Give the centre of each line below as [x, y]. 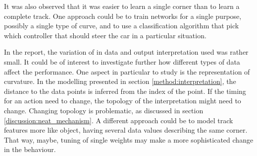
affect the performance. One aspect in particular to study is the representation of [127, 71]
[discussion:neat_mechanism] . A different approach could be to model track [119, 120]
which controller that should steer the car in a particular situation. [105, 35]
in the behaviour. [30, 149]
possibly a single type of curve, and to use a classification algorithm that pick [122, 26]
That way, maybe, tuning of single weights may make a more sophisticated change [129, 139]
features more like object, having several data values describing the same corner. [126, 130]
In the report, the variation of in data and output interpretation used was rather [126, 52]
